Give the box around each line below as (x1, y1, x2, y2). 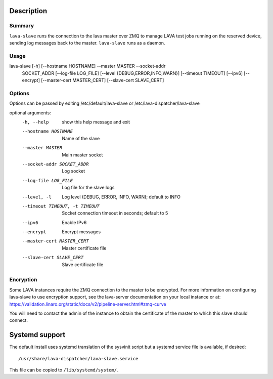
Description (9, 7, 48, 15)
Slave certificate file (62, 261, 104, 268)
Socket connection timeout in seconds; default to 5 (62, 210, 168, 216)
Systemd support (9, 330, 66, 339)
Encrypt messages (62, 229, 101, 235)
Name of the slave (62, 135, 100, 141)
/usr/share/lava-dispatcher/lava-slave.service (18, 356, 139, 361)
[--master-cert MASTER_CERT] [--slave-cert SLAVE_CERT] (40, 77, 164, 83)
